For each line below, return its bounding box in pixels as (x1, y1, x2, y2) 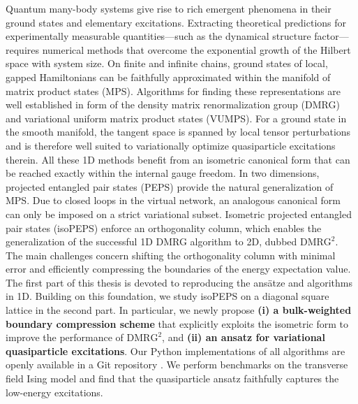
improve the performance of (6, 330, 124, 345)
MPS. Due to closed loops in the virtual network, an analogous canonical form (6, 193, 341, 208)
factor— (314, 29, 349, 43)
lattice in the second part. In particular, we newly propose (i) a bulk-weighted (6, 303, 352, 317)
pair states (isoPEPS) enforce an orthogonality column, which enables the (6, 220, 322, 235)
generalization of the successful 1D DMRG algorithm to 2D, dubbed (6, 234, 297, 249)
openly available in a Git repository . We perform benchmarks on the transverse (6, 357, 348, 372)
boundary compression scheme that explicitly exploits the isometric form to (6, 316, 349, 331)
